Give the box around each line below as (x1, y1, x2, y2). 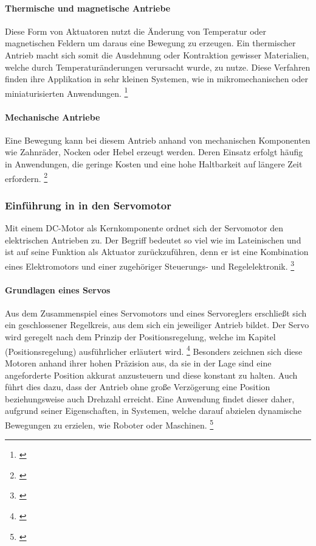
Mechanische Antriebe (5, 110, 100, 123)
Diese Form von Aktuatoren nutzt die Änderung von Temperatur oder (5, 24, 267, 37)
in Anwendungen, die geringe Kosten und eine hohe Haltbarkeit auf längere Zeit (5, 158, 303, 170)
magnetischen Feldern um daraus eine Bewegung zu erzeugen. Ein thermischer (5, 37, 296, 49)
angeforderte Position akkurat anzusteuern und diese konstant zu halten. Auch (5, 368, 298, 381)
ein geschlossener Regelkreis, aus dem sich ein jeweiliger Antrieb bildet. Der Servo (5, 318, 309, 331)
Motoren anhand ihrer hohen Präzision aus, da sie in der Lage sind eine (5, 356, 272, 369)
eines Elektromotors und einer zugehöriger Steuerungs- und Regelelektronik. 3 (5, 257, 295, 272)
